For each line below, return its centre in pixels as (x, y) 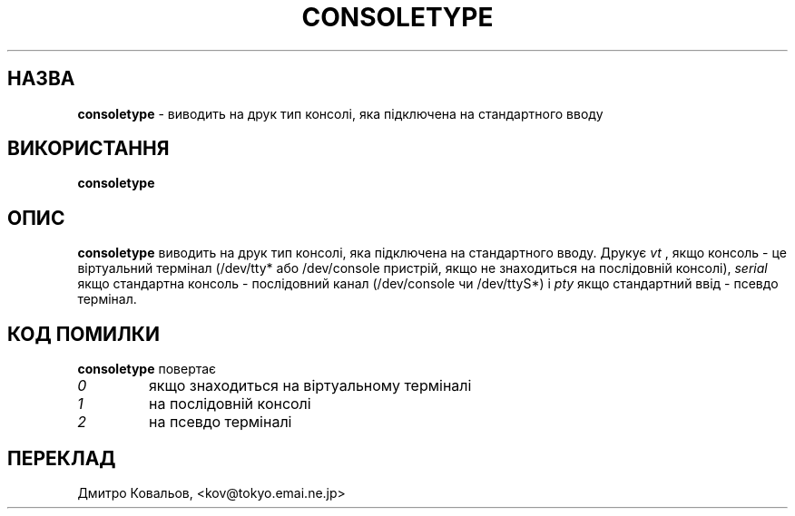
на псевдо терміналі (220, 422)
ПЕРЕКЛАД (62, 458)
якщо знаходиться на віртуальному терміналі (310, 386)
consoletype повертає (147, 369)
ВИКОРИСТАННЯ (88, 149)
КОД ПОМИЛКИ (83, 334)
